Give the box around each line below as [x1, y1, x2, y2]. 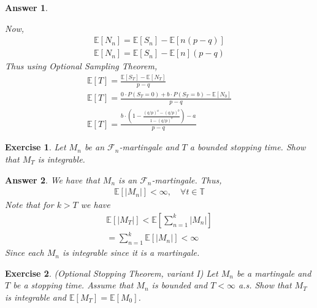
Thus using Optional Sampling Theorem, [5, 60, 158, 72]
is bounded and [151, 279, 208, 291]
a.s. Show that [239, 279, 292, 291]
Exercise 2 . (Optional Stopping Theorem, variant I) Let [5, 266, 218, 279]
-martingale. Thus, [151, 173, 222, 186]
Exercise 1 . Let [5, 141, 66, 153]
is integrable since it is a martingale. [62, 246, 200, 259]
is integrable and [5, 290, 67, 303]
